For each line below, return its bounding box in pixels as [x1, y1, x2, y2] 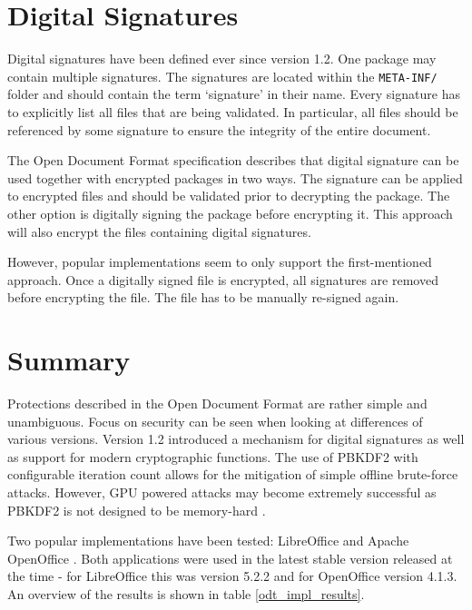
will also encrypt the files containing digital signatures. [7, 221, 311, 241]
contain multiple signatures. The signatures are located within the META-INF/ [7, 66, 438, 85]
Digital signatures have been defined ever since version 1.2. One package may [7, 49, 437, 68]
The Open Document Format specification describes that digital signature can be [7, 151, 459, 170]
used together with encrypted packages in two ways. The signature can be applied [7, 168, 463, 187]
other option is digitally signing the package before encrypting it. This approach [7, 203, 453, 222]
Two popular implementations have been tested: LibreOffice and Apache [7, 531, 409, 550]
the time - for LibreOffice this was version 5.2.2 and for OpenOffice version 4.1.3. [7, 566, 457, 585]
